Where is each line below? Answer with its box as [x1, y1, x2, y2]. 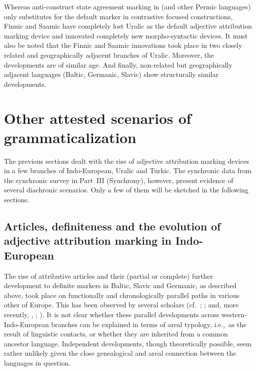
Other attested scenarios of [4, 108, 192, 128]
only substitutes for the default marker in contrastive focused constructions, [4, 11, 233, 21]
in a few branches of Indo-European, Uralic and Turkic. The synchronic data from [4, 165, 252, 176]
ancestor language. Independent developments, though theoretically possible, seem [4, 338, 252, 348]
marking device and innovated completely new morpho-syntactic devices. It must [4, 30, 248, 40]
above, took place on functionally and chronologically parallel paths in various [4, 290, 240, 300]
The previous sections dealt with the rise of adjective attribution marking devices [4, 155, 249, 166]
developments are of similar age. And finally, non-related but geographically [4, 59, 232, 70]
